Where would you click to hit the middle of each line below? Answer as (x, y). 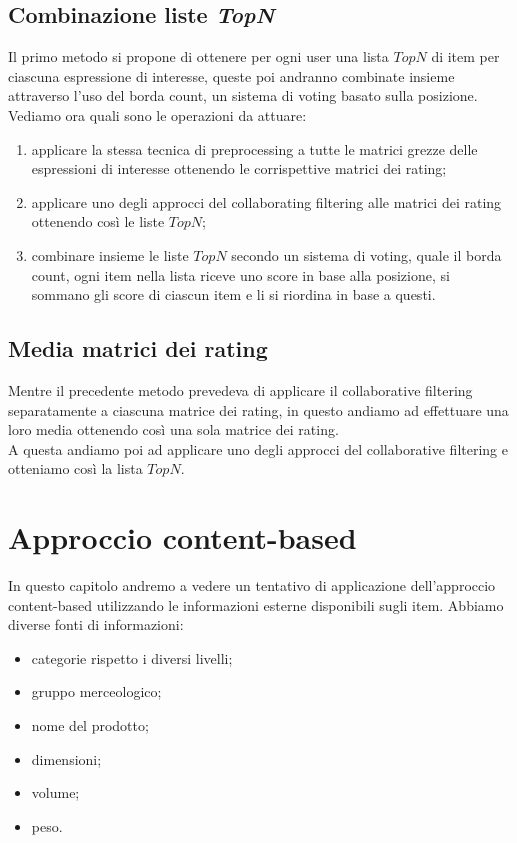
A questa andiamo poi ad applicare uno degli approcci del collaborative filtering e (258, 448)
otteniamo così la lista (75, 468)
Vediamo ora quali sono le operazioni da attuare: (157, 114)
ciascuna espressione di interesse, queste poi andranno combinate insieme (231, 75)
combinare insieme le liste (110, 254)
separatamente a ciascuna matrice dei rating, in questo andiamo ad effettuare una (258, 409)
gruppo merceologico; (96, 691)
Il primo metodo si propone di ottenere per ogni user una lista (198, 56)
